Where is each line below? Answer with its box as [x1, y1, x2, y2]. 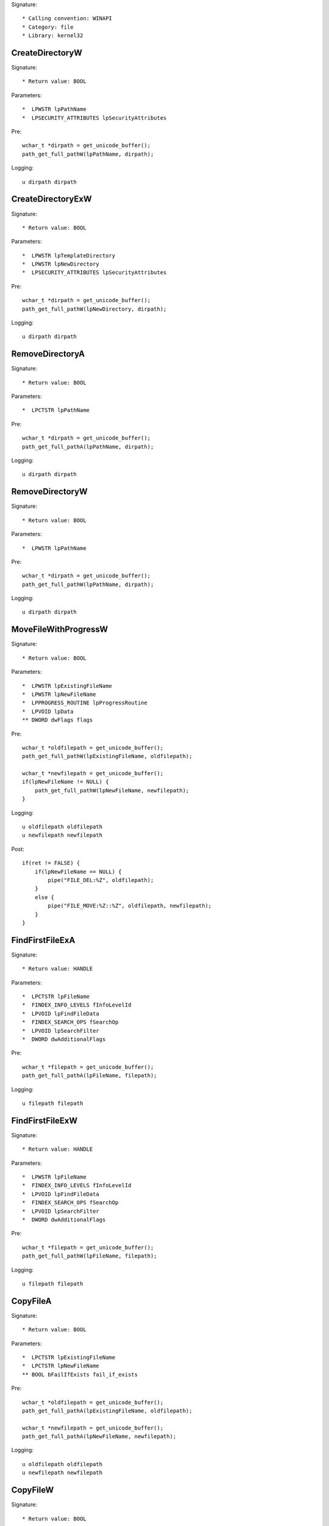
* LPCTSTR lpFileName [22, 993, 90, 1000]
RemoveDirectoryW [11, 486, 88, 497]
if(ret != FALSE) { [22, 859, 80, 867]
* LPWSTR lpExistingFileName [22, 682, 113, 689]
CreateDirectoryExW [11, 194, 92, 204]
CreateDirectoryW [11, 48, 82, 58]
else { [34, 894, 55, 900]
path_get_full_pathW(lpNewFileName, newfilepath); [34, 787, 189, 794]
